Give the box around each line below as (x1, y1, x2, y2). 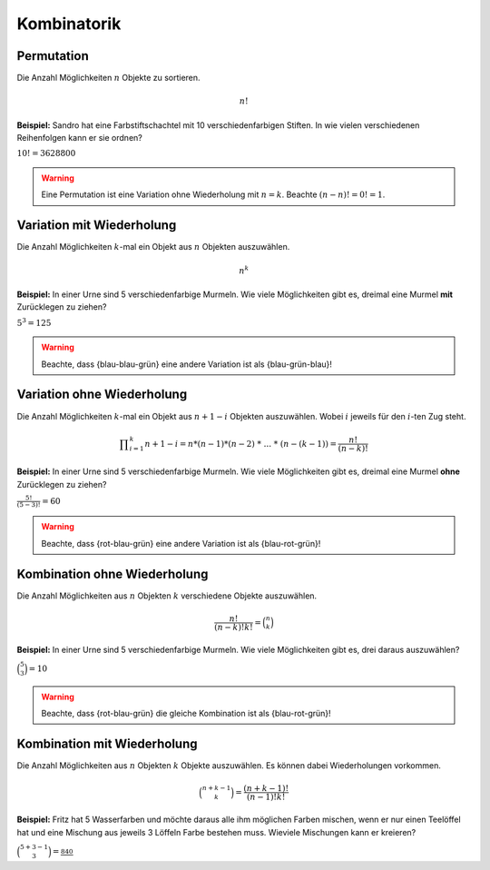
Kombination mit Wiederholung (16, 736, 199, 751)
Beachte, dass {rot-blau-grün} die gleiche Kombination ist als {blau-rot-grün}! (41, 708, 331, 719)
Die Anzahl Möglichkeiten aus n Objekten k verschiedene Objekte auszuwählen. (16, 590, 318, 601)
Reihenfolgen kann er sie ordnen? (16, 133, 142, 143)
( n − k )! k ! (213, 622, 253, 632)
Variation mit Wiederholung (16, 218, 177, 233)
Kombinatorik (16, 14, 122, 34)
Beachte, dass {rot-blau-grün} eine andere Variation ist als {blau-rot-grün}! (41, 538, 321, 549)
